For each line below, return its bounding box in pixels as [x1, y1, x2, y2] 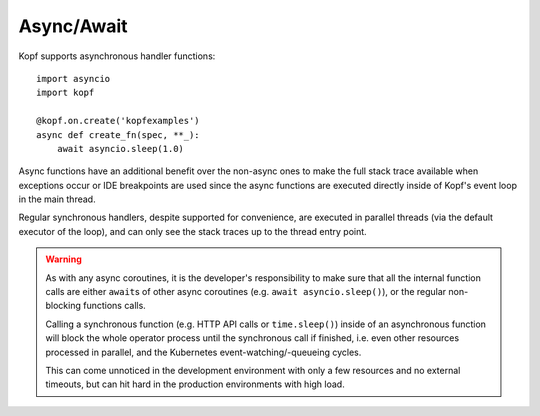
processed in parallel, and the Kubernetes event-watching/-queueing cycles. [45, 346, 362, 358]
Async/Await [18, 15, 129, 37]
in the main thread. [18, 193, 96, 205]
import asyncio [36, 73, 111, 84]
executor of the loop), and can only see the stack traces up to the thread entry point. [18, 225, 367, 237]
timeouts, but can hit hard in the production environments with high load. [45, 378, 345, 390]
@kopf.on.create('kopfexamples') [36, 115, 200, 127]
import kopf [36, 87, 95, 99]
